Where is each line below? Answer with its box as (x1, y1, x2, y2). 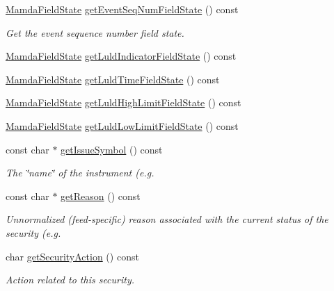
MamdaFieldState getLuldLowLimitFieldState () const (6, 118, 239, 133)
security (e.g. (6, 225, 61, 240)
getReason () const (61, 188, 141, 203)
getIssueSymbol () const (61, 142, 163, 156)
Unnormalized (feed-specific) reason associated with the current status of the (6, 212, 328, 226)
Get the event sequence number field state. (6, 25, 184, 40)
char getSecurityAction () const (6, 249, 139, 263)
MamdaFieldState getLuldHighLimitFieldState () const (6, 95, 241, 110)
